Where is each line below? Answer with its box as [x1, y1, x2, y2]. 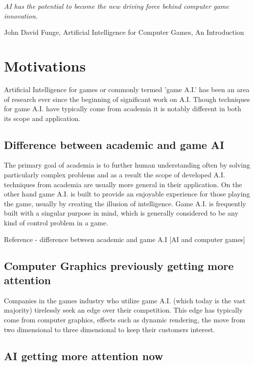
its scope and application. [4, 113, 81, 123]
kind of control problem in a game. [4, 218, 108, 228]
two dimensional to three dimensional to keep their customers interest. [4, 324, 215, 334]
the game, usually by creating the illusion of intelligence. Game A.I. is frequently [4, 198, 246, 208]
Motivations [4, 55, 86, 75]
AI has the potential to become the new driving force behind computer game [4, 1, 229, 11]
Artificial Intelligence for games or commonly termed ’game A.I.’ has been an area [4, 84, 250, 94]
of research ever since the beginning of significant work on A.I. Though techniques [4, 94, 250, 104]
